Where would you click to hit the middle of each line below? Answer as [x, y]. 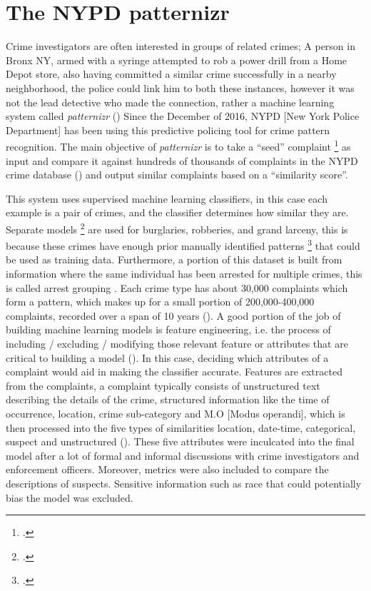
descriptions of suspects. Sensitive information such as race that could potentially [184, 483]
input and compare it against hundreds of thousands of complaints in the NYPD [182, 160]
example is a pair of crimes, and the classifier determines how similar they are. [177, 212]
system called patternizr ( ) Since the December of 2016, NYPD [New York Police [183, 116]
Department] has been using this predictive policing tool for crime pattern [168, 130]
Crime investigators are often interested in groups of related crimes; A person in [181, 46]
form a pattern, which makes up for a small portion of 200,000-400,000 [160, 302]
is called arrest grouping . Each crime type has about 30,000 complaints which [177, 287]
